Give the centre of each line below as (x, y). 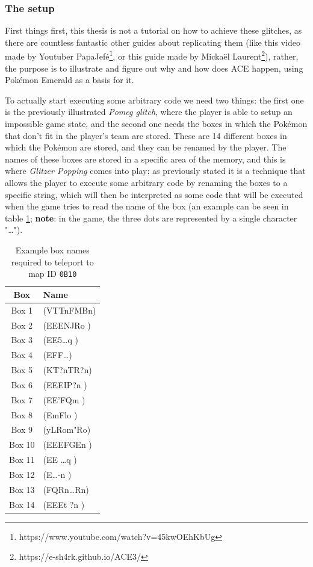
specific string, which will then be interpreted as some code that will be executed (154, 194)
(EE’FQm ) (64, 399)
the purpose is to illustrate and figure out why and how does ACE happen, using (154, 68)
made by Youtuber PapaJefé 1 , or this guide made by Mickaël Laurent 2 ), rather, (152, 55)
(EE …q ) (60, 460)
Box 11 (22, 460)
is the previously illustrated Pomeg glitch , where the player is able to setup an (149, 112)
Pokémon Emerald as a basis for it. (70, 80)
